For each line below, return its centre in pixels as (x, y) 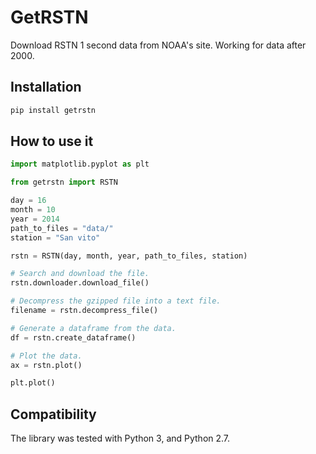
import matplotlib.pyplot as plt (80, 164)
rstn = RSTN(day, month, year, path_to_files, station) (129, 256)
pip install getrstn (53, 110)
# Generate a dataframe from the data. (93, 328)
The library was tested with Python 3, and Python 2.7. (120, 438)
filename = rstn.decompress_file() (84, 311)
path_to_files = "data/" (62, 228)
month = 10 (33, 210)
